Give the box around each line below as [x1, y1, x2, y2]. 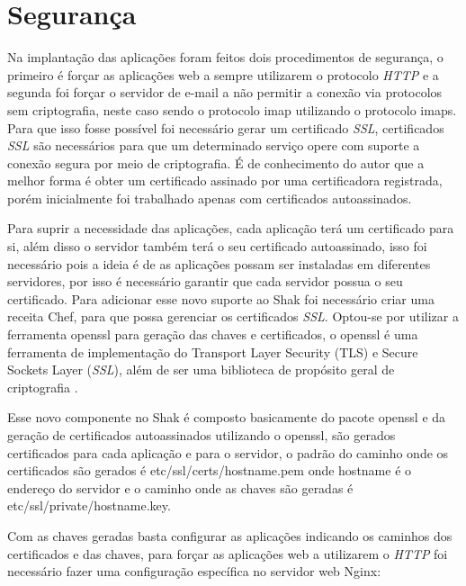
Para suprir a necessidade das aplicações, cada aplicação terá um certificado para [7, 219, 454, 238]
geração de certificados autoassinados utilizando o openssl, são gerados [7, 426, 396, 444]
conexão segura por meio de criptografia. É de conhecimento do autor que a [7, 153, 425, 172]
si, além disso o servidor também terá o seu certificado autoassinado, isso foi [7, 237, 427, 256]
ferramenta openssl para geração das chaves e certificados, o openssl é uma [7, 325, 418, 344]
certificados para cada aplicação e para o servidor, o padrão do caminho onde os [7, 443, 449, 462]
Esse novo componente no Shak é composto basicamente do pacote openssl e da [7, 408, 446, 427]
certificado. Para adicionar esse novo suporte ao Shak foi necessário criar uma [7, 289, 435, 308]
